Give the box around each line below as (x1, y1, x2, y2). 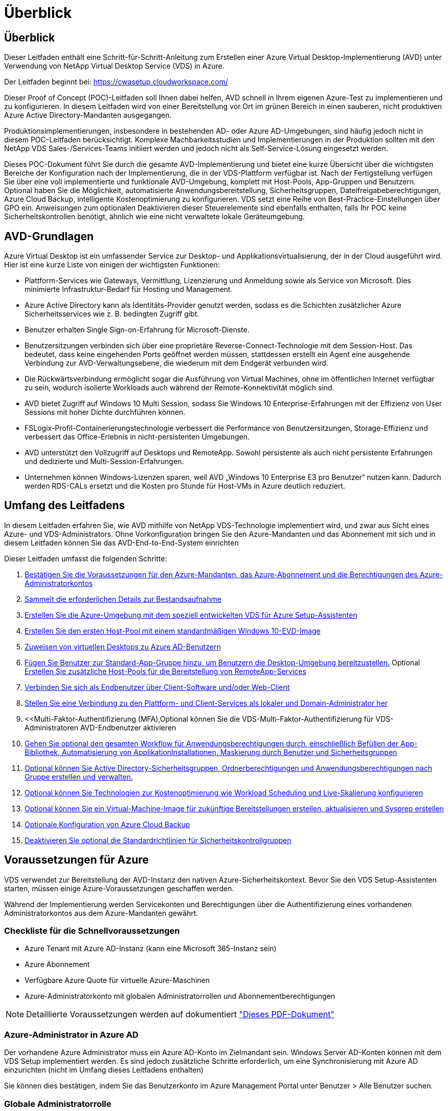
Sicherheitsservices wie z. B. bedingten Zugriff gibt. (25, 309, 199, 319)
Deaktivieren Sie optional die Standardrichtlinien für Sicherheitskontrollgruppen (25, 835, 292, 845)
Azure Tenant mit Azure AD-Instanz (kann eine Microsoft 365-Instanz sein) (25, 944, 277, 953)
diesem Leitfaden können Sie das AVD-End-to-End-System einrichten (4, 538, 239, 547)
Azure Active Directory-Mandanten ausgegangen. (4, 111, 172, 120)
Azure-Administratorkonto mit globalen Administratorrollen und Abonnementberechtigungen (25, 992, 335, 1001)
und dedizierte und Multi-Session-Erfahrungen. (25, 457, 184, 466)
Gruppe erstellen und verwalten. (25, 772, 133, 781)
